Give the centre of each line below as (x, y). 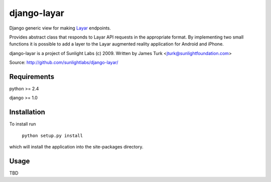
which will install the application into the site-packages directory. (76, 147)
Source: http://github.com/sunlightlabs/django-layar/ (64, 62)
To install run (23, 124)
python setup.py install (52, 135)
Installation (27, 112)
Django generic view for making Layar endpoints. (60, 28)
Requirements (32, 77)
